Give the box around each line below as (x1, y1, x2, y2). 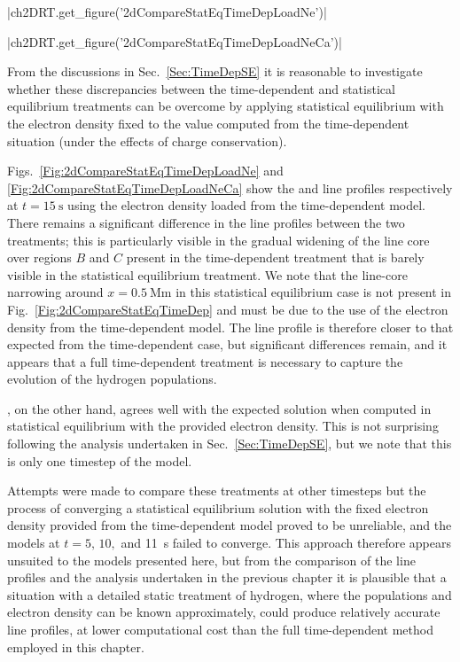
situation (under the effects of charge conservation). (7, 131, 287, 150)
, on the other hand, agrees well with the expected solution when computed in (7, 399, 432, 417)
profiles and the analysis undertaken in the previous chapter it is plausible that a (7, 568, 447, 587)
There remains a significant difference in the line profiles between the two (7, 213, 405, 231)
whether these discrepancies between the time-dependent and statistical (7, 79, 395, 97)
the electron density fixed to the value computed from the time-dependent (7, 113, 409, 132)
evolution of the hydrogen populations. (7, 370, 217, 388)
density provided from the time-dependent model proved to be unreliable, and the (7, 516, 452, 534)
